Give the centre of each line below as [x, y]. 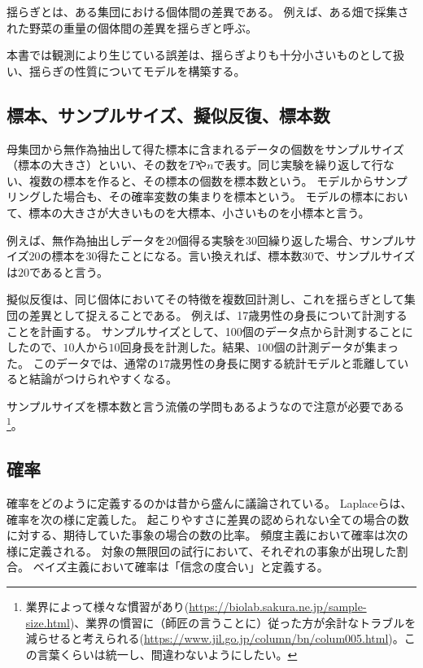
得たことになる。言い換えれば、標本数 [200, 256]
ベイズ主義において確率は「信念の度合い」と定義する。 [181, 567]
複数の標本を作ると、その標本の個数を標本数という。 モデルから [201, 180]
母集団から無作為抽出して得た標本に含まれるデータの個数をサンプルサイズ [205, 148]
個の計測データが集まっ [336, 347]
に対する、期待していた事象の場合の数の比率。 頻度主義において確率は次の [207, 535]
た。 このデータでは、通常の [83, 362]
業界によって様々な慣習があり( [107, 606]
